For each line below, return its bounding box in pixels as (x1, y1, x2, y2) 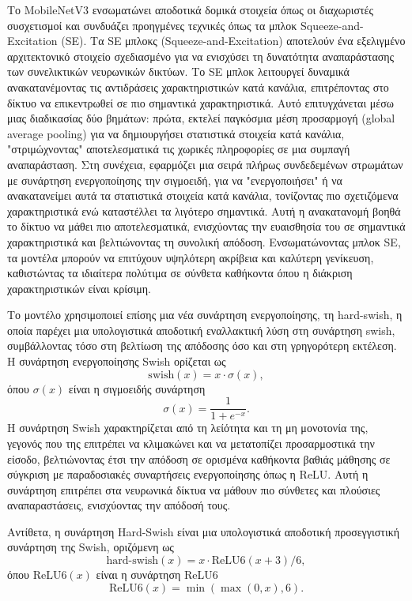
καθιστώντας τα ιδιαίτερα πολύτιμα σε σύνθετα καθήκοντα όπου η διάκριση (7, 265, 353, 281)
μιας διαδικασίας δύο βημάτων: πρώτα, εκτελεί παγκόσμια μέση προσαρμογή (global (7, 110, 395, 126)
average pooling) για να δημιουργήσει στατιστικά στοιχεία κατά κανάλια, (7, 125, 345, 141)
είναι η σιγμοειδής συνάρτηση (68, 380, 206, 396)
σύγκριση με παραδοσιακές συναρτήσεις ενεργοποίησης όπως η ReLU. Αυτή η (7, 466, 369, 483)
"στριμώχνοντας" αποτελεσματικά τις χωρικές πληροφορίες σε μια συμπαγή (7, 141, 350, 157)
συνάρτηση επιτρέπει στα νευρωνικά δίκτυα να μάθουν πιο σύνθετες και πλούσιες (7, 481, 380, 498)
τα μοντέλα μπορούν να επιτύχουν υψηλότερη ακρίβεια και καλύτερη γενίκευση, (7, 249, 374, 265)
